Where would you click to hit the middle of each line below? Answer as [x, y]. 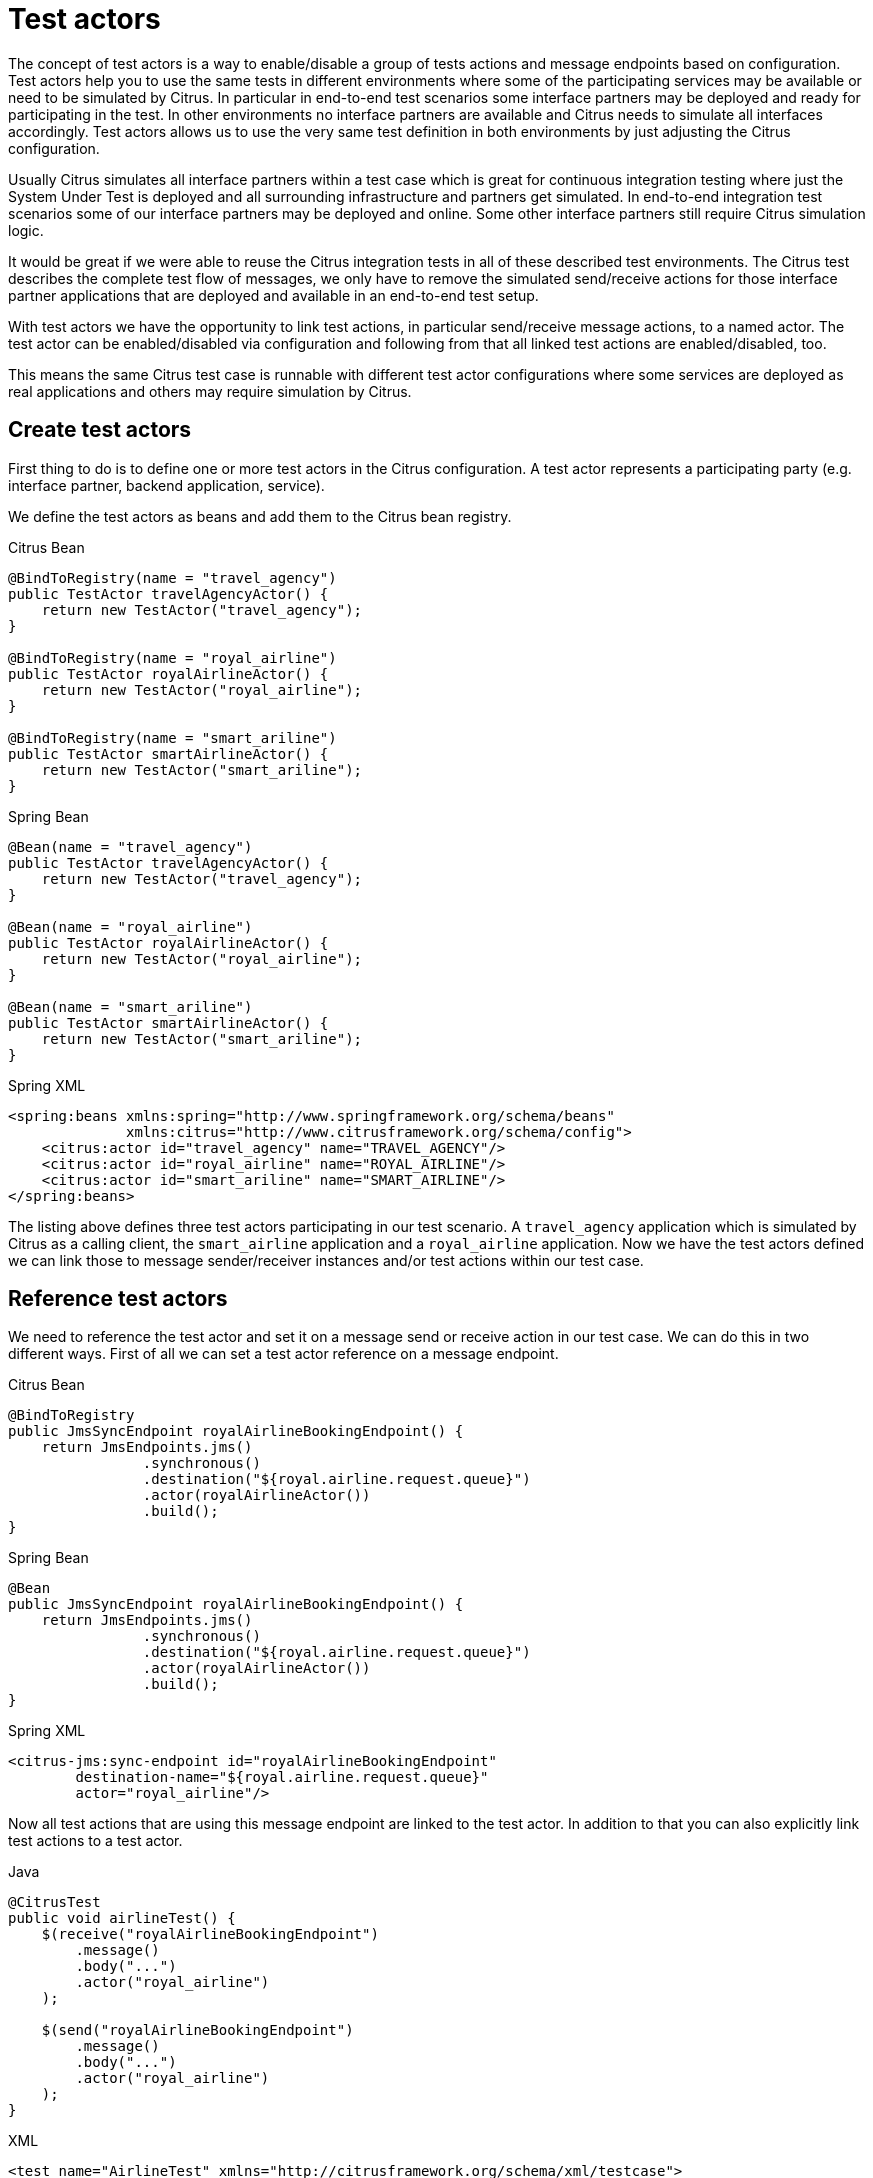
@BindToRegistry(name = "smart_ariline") [172, 737]
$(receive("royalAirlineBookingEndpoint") [210, 1934]
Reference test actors [118, 1299]
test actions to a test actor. [95, 1841]
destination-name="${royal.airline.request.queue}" [282, 1777]
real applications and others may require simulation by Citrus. [210, 391]
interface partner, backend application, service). [166, 485]
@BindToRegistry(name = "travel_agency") [172, 577]
